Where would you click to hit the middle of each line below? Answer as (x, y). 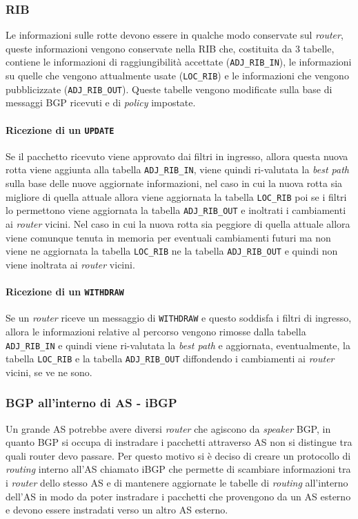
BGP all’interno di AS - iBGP (91, 403)
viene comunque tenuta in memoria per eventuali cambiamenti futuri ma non (168, 237)
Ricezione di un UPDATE (60, 129)
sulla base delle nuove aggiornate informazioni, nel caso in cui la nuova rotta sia (174, 183)
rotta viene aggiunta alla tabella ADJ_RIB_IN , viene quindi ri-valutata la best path (177, 169)
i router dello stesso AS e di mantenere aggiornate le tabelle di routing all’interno (177, 483)
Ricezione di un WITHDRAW (65, 292)
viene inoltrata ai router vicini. (70, 264)
